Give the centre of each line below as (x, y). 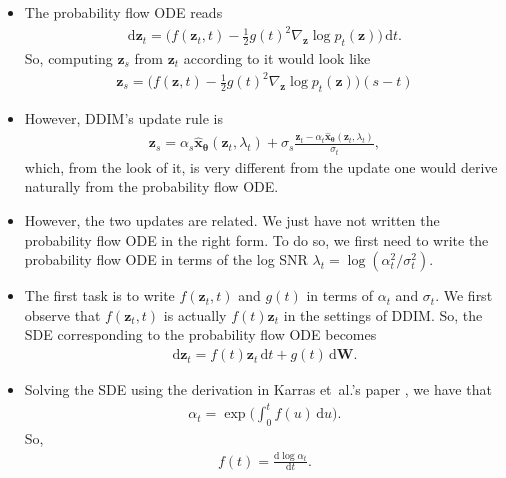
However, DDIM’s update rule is (123, 117)
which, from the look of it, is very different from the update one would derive (261, 166)
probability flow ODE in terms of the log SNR (166, 259)
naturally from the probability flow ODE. (151, 186)
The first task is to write (99, 295)
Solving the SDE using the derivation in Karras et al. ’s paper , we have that (258, 389)
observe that (62, 314)
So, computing (68, 57)
